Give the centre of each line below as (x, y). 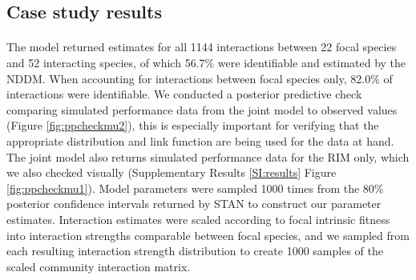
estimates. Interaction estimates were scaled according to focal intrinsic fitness (198, 219)
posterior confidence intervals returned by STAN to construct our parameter (194, 204)
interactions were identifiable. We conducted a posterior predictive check (184, 94)
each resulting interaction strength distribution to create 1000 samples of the (195, 251)
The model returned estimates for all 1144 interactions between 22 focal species (202, 47)
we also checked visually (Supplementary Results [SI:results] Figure (172, 172)
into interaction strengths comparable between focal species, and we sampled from (208, 235)
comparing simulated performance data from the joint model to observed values (202, 109)
